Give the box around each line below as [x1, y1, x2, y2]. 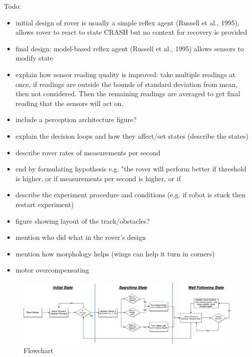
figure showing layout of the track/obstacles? [15, 215, 150, 226]
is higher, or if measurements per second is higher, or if [15, 173, 181, 183]
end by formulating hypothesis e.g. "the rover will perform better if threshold [15, 164, 247, 174]
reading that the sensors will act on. [15, 98, 124, 108]
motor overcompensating [15, 265, 90, 275]
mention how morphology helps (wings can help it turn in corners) [15, 248, 215, 258]
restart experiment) [15, 199, 74, 209]
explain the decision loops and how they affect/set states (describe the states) [15, 130, 249, 141]
